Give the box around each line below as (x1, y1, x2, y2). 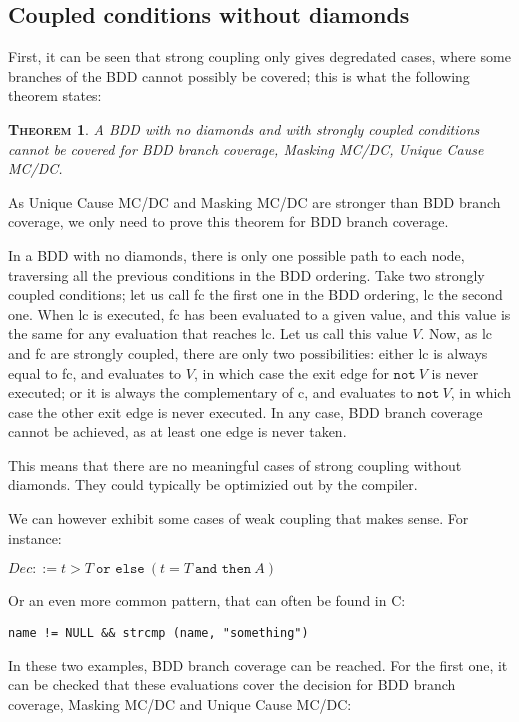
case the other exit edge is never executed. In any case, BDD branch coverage (8, 401, 483, 422)
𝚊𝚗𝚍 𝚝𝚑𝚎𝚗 (195, 562, 252, 577)
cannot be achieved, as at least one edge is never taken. (8, 421, 347, 442)
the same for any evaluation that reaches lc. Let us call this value (8, 323, 408, 344)
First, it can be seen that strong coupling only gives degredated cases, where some (8, 46, 511, 67)
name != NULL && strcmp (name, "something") (8, 625, 309, 640)
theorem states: (8, 85, 102, 106)
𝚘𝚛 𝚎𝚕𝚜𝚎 (95, 562, 145, 577)
